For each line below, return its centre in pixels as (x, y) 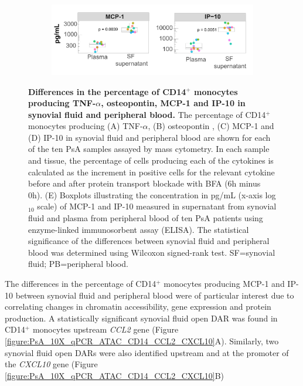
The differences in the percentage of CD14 (81, 284)
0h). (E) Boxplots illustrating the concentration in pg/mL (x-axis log (152, 194)
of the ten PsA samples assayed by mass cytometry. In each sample (149, 149)
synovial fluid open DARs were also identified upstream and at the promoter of (147, 352)
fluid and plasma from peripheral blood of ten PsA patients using (146, 218)
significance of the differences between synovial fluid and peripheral (149, 241)
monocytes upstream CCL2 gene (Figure (105, 329)
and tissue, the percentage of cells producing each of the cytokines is (151, 160)
